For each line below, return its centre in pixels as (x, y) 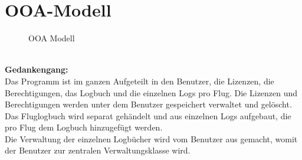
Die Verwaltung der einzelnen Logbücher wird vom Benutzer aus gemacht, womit (151, 138)
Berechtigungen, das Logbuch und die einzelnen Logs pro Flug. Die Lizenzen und (151, 92)
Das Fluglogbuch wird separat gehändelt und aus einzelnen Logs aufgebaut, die (148, 115)
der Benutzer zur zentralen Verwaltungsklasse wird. (98, 150)
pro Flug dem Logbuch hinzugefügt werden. (84, 127)
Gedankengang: (37, 69)
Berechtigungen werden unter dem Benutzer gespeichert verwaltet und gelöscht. (148, 104)
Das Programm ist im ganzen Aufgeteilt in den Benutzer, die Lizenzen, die (139, 81)
